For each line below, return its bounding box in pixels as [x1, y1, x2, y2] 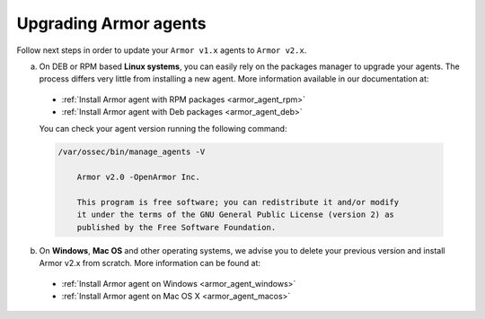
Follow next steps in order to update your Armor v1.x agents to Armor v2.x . [16, 45, 307, 56]
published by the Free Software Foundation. [76, 222, 277, 232]
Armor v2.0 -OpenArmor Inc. [76, 172, 201, 183]
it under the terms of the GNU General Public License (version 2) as [76, 210, 395, 220]
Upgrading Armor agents [16, 13, 207, 33]
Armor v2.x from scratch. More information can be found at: [39, 258, 260, 269]
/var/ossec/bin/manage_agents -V [57, 147, 206, 157]
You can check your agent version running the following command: [39, 123, 287, 134]
